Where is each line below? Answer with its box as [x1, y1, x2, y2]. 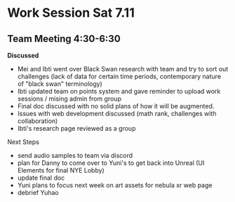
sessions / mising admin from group [17, 94, 121, 103]
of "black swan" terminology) [17, 80, 103, 88]
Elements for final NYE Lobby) [17, 166, 105, 174]
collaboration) [17, 117, 58, 125]
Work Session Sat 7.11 [7, 5, 135, 21]
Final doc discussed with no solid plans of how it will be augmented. [17, 102, 215, 110]
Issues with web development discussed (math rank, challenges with [17, 110, 217, 117]
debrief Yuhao [17, 189, 59, 196]
